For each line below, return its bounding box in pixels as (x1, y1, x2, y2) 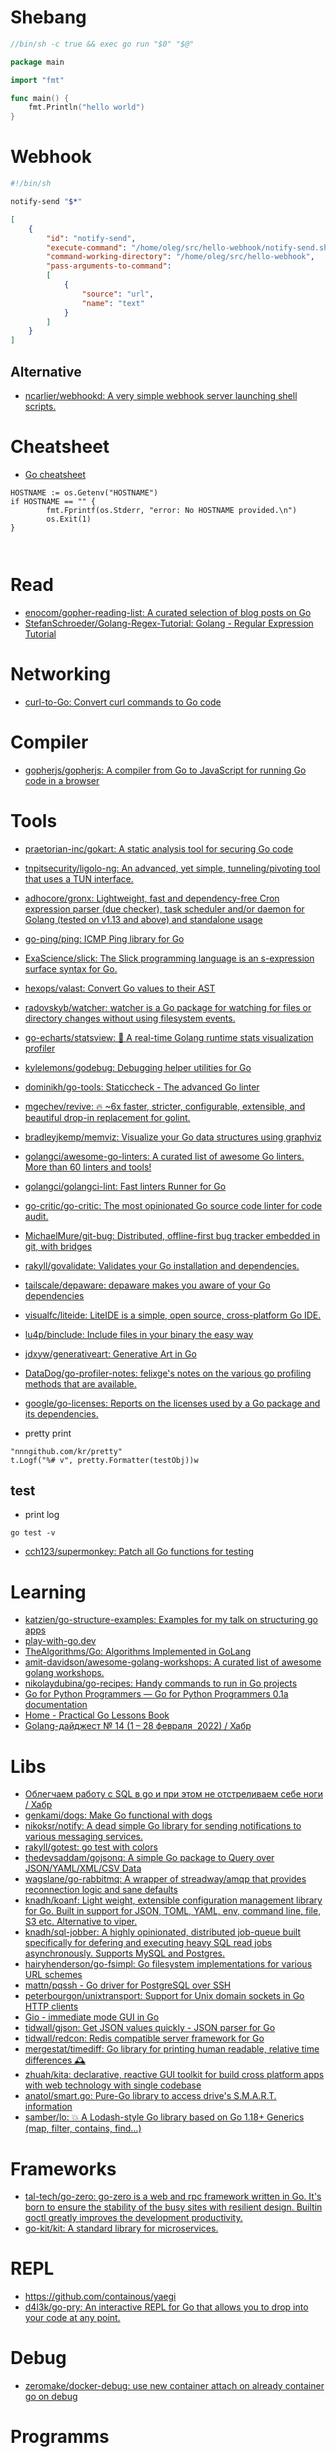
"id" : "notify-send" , (46, 233, 137, 243)
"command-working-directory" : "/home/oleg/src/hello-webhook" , (46, 252, 315, 262)
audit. (24, 1210, 49, 1222)
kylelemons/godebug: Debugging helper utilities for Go (24, 1061, 252, 1073)
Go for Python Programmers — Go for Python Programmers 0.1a (24, 1688, 289, 1700)
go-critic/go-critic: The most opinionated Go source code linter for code (24, 1199, 323, 1211)
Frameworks (10, 2157, 117, 2180)
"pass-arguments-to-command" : (46, 261, 172, 271)
